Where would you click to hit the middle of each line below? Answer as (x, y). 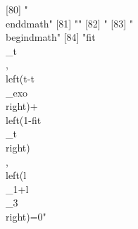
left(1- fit (24, 119)
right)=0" (26, 216)
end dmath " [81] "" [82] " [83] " (69, 23)
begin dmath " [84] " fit (51, 37)
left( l (16, 175)
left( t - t (20, 78)
